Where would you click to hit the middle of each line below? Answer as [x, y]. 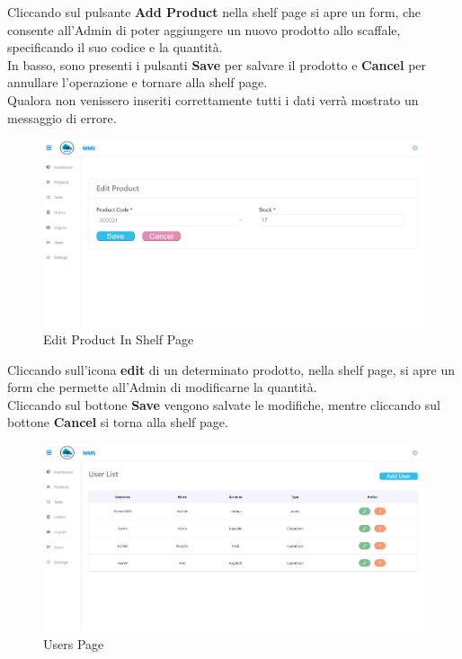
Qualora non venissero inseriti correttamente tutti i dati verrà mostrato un [213, 99]
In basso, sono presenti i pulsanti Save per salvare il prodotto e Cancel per [217, 64]
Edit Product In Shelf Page [119, 339]
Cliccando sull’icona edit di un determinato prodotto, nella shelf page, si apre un [231, 369]
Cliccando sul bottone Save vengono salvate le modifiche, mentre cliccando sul [224, 404]
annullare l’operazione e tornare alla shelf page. [138, 82]
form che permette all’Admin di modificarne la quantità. [162, 387]
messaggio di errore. [62, 117]
